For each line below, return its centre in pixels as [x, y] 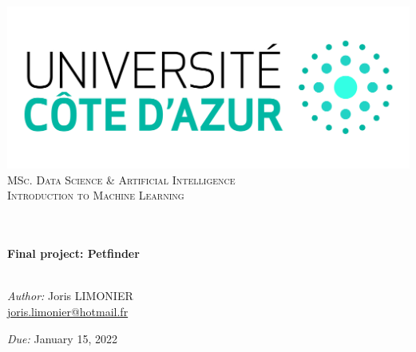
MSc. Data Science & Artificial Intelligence [121, 179]
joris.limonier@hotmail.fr [68, 312]
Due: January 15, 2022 [62, 338]
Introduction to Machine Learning [96, 195]
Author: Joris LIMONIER [70, 296]
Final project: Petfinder [73, 253]
